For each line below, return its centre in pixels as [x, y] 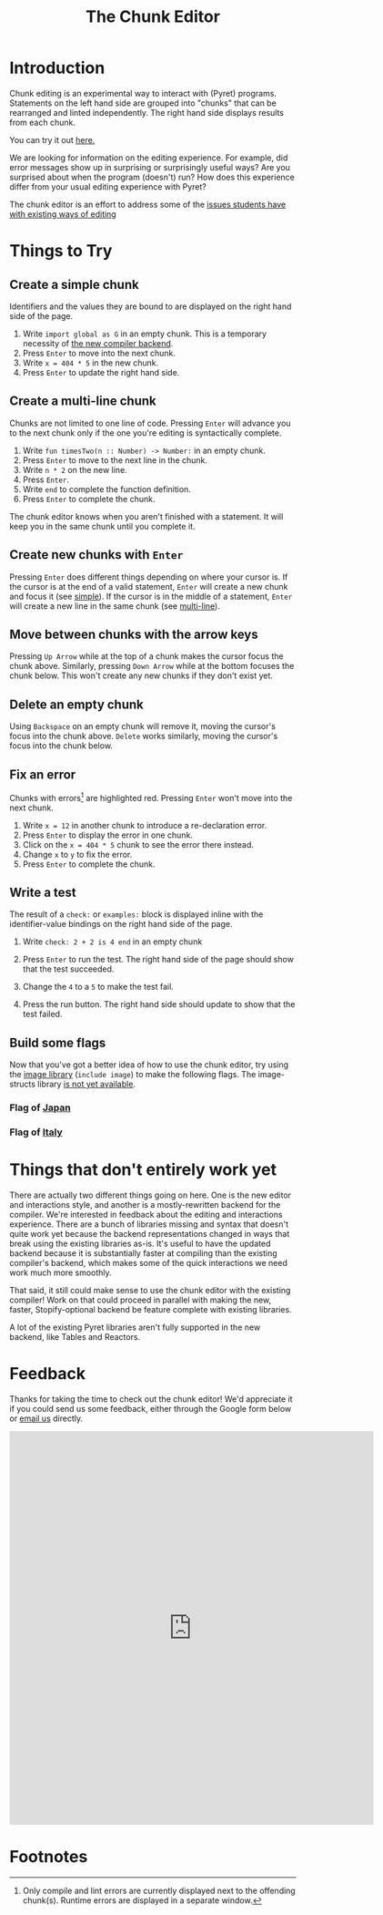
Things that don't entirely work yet [143, 1170]
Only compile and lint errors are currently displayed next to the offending [159, 1890]
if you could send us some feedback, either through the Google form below [151, 1409]
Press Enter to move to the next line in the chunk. [115, 460]
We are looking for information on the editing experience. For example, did [149, 158]
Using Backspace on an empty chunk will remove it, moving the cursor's [142, 726]
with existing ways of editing [63, 214]
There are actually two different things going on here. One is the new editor [151, 1195]
